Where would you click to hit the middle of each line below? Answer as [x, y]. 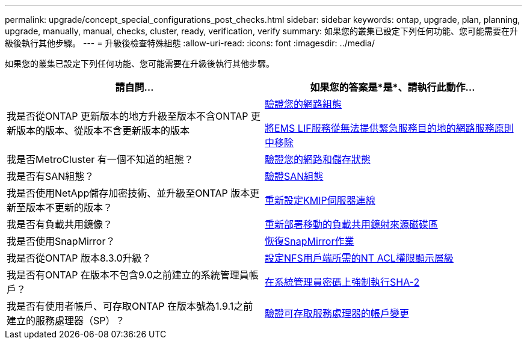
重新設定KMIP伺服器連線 [320, 200]
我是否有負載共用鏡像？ [60, 224]
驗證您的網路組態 [304, 104]
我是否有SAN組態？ [51, 176]
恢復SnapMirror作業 [310, 241]
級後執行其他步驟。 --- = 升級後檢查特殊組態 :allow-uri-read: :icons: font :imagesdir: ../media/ [190, 43]
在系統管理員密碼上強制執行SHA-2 [342, 282]
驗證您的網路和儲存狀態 [318, 159]
